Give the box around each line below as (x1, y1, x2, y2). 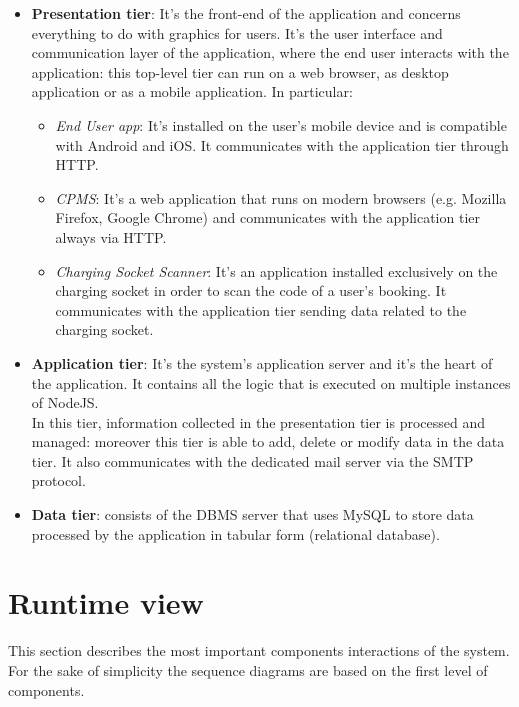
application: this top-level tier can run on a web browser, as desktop (31, 61, 449, 82)
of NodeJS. (31, 392, 99, 413)
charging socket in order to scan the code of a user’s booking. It (55, 280, 447, 301)
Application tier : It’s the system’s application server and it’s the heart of (31, 352, 493, 373)
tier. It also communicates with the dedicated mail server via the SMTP (31, 450, 474, 471)
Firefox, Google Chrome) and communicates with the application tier (55, 207, 480, 228)
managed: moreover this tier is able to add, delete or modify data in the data (31, 431, 505, 452)
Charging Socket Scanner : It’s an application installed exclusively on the (55, 260, 498, 281)
